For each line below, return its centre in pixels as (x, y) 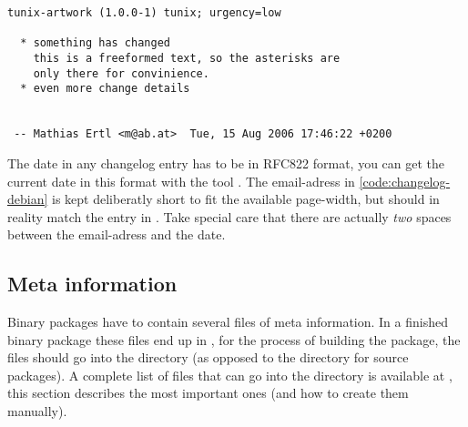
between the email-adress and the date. (117, 234)
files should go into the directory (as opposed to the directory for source (208, 357)
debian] (28, 199)
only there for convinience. (121, 73)
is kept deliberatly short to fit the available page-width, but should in (246, 199)
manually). (37, 411)
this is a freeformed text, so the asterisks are (187, 58)
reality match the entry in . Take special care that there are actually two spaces (229, 216)
